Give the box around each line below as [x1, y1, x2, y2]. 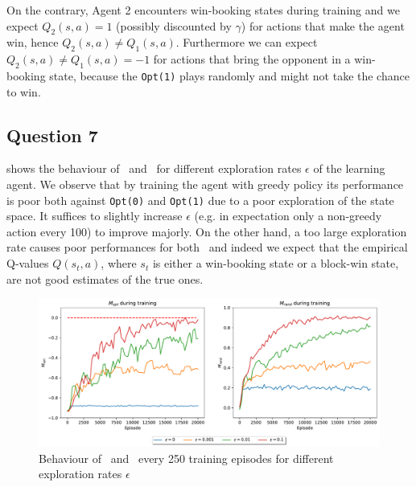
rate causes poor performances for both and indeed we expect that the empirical [6, 239, 408, 256]
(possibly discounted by [116, 17, 232, 34]
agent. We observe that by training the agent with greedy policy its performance [6, 176, 404, 193]
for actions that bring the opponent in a [153, 51, 351, 68]
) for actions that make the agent [241, 17, 405, 34]
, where [101, 255, 137, 272]
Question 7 [6, 122, 98, 147]
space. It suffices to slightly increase [6, 207, 183, 224]
